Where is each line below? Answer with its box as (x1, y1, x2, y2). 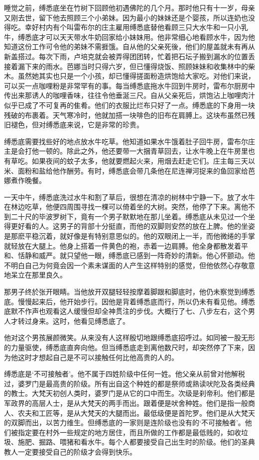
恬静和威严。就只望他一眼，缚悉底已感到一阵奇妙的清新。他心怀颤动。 (17, 250, 248, 261)
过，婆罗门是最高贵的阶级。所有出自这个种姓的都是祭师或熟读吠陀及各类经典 (4, 378, 255, 388)
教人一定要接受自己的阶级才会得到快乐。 (4, 446, 136, 457)
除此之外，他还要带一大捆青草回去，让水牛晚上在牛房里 (66, 146, 248, 156)
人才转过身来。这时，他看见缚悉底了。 (4, 315, 129, 326)
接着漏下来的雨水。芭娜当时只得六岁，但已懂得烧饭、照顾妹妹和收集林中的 (4, 61, 248, 71)
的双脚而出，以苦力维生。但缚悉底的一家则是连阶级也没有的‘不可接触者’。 (4, 417, 245, 428)
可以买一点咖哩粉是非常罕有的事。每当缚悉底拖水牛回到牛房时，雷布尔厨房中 (4, 80, 255, 91)
